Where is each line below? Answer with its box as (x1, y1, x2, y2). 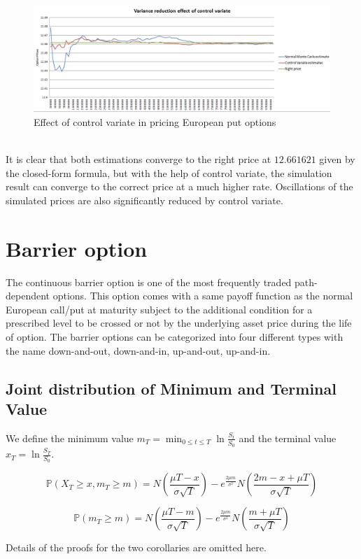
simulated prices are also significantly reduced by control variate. (6, 192, 283, 207)
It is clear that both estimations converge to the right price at (6, 152, 271, 167)
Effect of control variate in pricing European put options (34, 114, 276, 129)
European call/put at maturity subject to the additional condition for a (6, 302, 313, 316)
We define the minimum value (6, 430, 134, 445)
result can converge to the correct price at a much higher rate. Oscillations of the (6, 179, 353, 194)
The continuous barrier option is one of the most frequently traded (6, 274, 292, 289)
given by (319, 152, 355, 167)
